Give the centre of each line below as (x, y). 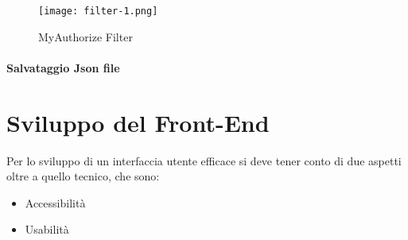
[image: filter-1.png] (98, 11)
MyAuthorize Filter (85, 36)
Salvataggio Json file (63, 67)
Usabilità (47, 229)
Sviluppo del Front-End (138, 122)
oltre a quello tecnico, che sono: (83, 176)
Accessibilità (55, 202)
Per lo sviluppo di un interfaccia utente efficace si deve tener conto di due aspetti (204, 160)
